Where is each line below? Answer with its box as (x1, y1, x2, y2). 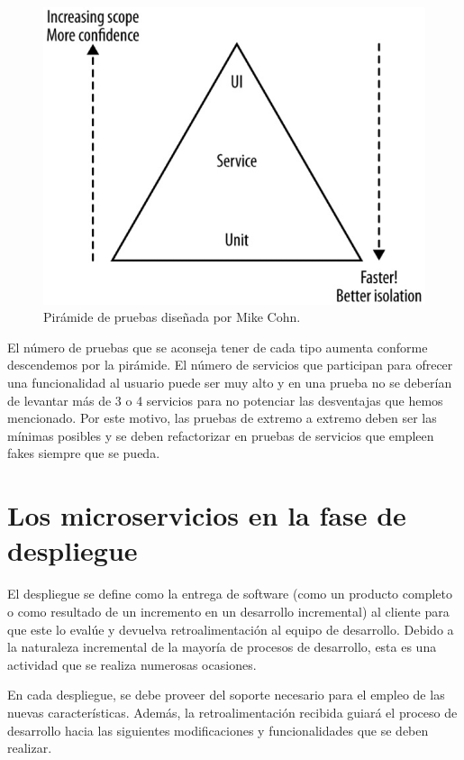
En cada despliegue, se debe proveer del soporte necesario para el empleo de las (7, 685, 445, 704)
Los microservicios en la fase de (7, 497, 406, 534)
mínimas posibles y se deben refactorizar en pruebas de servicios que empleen (7, 426, 434, 444)
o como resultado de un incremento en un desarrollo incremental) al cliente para (7, 601, 450, 620)
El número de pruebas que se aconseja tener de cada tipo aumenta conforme (7, 337, 428, 356)
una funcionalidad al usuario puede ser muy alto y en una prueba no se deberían (7, 373, 452, 392)
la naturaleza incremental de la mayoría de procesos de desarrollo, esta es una (7, 637, 437, 656)
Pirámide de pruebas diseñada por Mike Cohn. (43, 307, 301, 326)
